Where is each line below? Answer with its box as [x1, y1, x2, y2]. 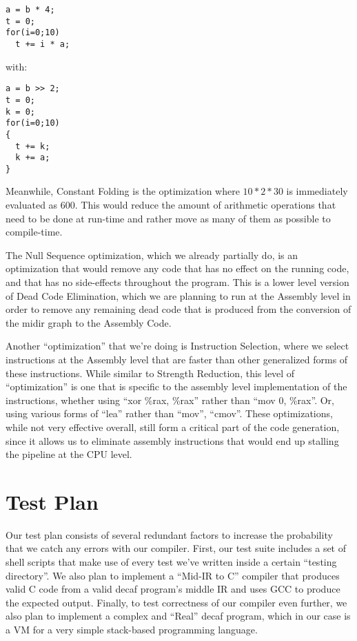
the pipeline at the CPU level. [6, 447, 132, 461]
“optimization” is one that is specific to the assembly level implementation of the [6, 379, 347, 394]
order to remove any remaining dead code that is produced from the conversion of [6, 302, 351, 316]
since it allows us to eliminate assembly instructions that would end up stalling [6, 433, 339, 448]
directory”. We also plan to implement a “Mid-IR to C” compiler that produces [6, 568, 340, 582]
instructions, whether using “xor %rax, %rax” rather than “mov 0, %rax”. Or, [6, 392, 334, 407]
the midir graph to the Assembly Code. [6, 315, 172, 329]
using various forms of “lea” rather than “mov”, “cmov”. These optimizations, [6, 406, 333, 421]
